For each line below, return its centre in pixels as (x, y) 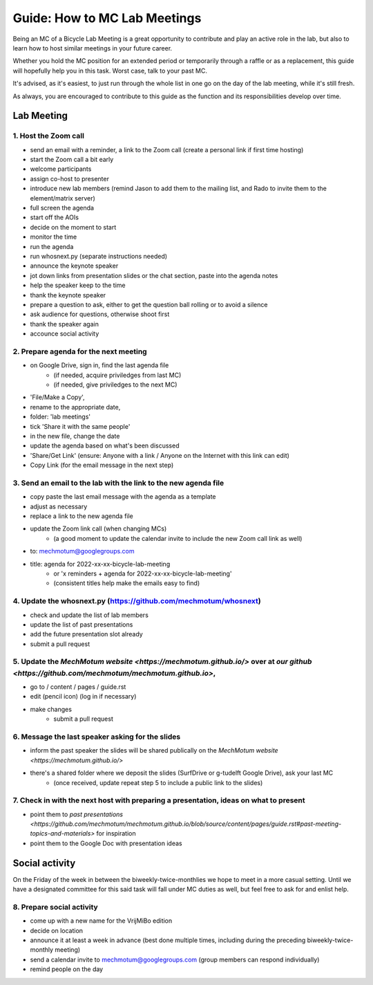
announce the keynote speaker (74, 266)
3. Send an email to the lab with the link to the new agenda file (118, 483)
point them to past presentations (77, 814)
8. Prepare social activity (55, 907)
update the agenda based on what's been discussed (105, 445)
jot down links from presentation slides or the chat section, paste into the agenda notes (154, 275)
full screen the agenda (62, 208)
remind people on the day (67, 969)
